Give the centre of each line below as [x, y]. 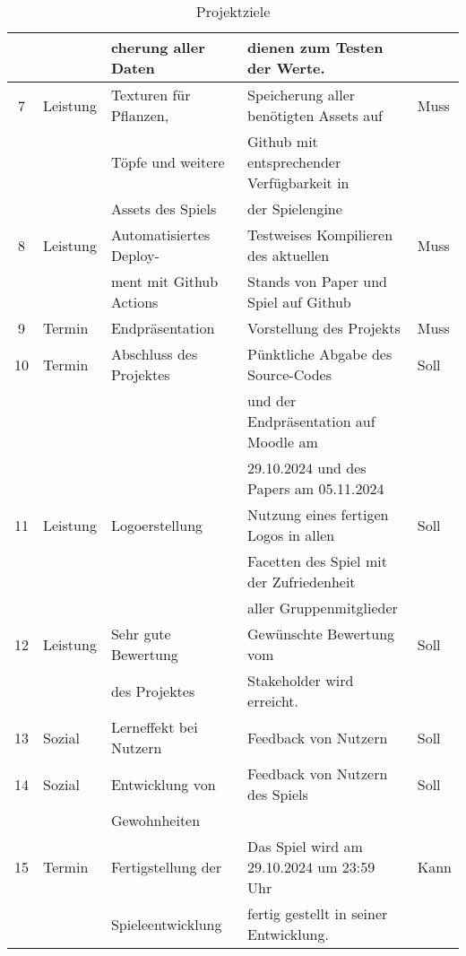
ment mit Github [164, 281]
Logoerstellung [157, 525]
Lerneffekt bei [154, 727]
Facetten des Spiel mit [317, 561]
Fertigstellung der [166, 867]
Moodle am [283, 442]
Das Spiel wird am [305, 846]
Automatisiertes [160, 235]
